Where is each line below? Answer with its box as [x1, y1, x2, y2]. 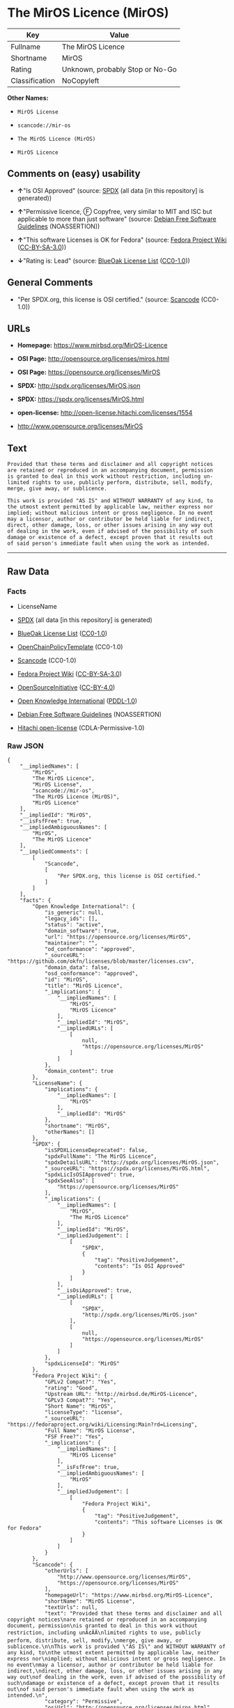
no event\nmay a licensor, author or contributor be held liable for [7, 1661, 214, 1669]
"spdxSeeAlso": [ [44, 1177, 95, 1185]
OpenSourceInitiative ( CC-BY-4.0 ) [17, 683, 116, 691]
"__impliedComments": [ [19, 848, 89, 855]
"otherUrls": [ [44, 1567, 89, 1575]
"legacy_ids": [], [44, 915, 98, 922]
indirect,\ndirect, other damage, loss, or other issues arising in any [7, 1668, 223, 1675]
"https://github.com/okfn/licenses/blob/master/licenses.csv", [7, 958, 195, 965]
